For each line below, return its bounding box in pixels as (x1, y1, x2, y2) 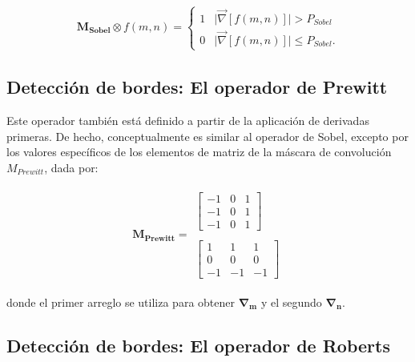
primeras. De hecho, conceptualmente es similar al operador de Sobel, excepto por (6, 127, 409, 144)
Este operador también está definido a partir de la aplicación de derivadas (6, 112, 369, 129)
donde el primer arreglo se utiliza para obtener (6, 293, 235, 310)
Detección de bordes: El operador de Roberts (6, 332, 390, 357)
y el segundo (260, 293, 322, 310)
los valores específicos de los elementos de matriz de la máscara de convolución (6, 143, 392, 160)
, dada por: (44, 159, 99, 176)
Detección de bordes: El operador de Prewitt (6, 74, 388, 99)
